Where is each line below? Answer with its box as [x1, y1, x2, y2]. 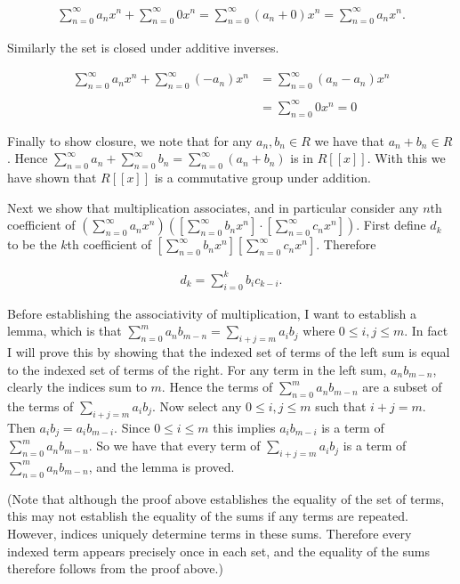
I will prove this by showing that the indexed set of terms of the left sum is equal [7, 342, 450, 361]
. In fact [404, 321, 448, 340]
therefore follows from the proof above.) [7, 559, 223, 578]
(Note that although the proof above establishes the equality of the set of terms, [7, 489, 445, 507]
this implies [213, 418, 276, 436]
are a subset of [362, 377, 442, 396]
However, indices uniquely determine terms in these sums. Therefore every [7, 523, 412, 542]
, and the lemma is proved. [88, 457, 235, 475]
